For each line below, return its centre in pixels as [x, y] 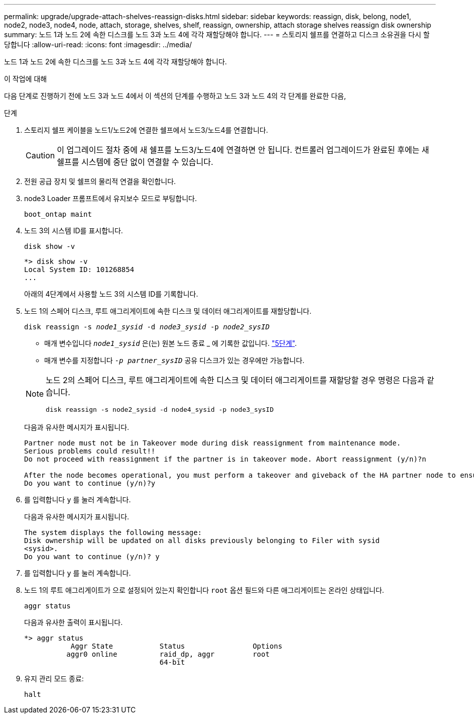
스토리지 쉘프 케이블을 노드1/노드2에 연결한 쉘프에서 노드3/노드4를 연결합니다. [146, 130]
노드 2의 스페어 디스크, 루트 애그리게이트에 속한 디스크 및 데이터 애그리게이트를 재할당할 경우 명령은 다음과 [235, 380]
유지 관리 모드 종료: [54, 679]
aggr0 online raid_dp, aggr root [168, 654]
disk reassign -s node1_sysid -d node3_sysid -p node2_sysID [147, 327]
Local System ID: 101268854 [79, 270]
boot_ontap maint [58, 214]
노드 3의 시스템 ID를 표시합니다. [74, 231]
